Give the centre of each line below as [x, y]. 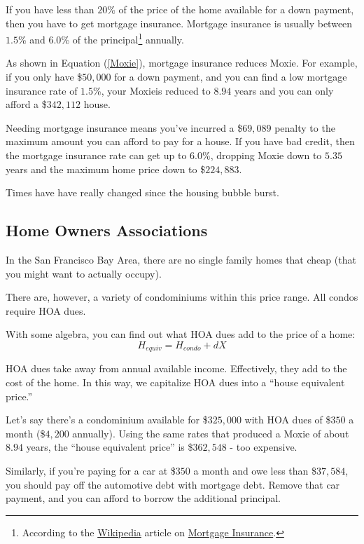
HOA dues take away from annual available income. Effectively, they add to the [176, 368]
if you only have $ [44, 77]
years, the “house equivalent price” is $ [110, 447]
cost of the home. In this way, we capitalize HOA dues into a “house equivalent [175, 382]
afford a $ [26, 104]
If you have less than [50, 9]
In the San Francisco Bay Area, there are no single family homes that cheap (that [181, 259]
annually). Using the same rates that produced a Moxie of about [211, 433]
